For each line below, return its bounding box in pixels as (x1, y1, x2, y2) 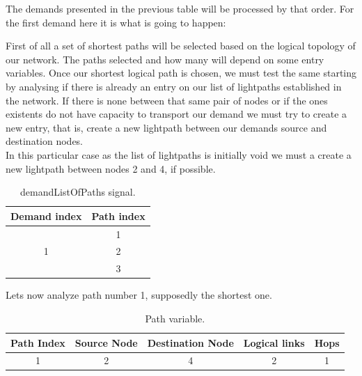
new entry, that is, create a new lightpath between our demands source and (6, 120, 327, 134)
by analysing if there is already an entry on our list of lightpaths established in (6, 79, 342, 93)
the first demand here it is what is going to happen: (6, 15, 226, 29)
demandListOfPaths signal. (20, 185, 136, 199)
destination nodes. (6, 134, 84, 148)
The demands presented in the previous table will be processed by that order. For (6, 1, 354, 15)
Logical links (243, 335, 305, 350)
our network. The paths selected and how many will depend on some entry (6, 52, 324, 66)
